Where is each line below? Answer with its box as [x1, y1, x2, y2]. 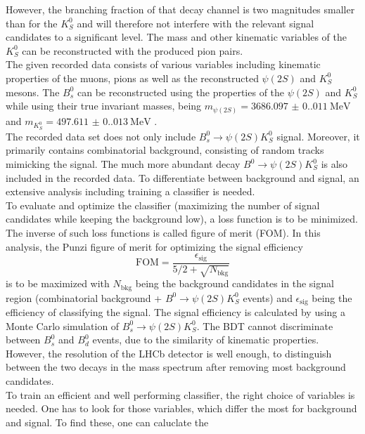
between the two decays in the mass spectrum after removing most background [6, 360, 346, 374]
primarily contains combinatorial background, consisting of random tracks [6, 143, 324, 157]
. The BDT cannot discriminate [196, 318, 333, 333]
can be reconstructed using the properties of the [77, 84, 285, 99]
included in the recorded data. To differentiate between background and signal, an [6, 170, 359, 185]
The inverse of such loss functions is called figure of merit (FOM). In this [6, 225, 321, 239]
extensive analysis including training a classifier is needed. [6, 184, 255, 199]
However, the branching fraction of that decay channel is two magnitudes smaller [6, 2, 355, 16]
